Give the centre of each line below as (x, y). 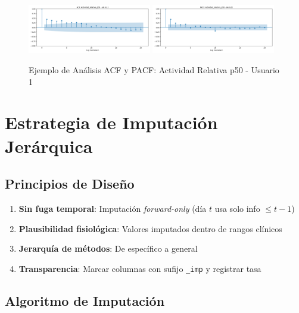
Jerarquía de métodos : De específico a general (108, 248)
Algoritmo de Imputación (85, 300)
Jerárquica (49, 145)
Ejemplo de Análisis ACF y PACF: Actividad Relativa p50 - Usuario (154, 70)
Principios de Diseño (70, 184)
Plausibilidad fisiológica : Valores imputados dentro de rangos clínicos (150, 228)
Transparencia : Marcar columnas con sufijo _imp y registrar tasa (140, 268)
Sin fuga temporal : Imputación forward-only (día (113, 208)
